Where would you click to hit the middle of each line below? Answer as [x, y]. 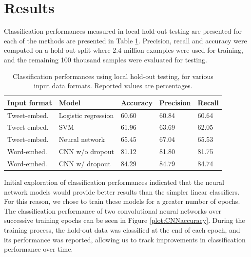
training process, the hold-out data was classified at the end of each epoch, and [122, 229]
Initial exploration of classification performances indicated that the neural [114, 182]
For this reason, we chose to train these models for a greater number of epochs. [122, 201]
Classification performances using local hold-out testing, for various [113, 76]
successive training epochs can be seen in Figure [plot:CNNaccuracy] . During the [125, 220]
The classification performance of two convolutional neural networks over [113, 210]
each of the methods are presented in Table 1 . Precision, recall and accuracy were [125, 40]
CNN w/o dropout [86, 151]
